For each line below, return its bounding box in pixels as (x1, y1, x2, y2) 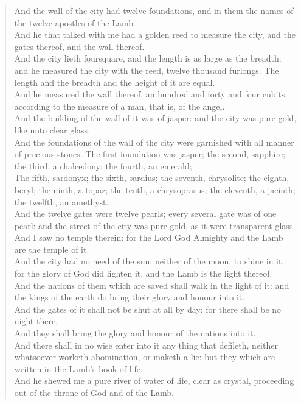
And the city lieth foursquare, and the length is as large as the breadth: (14, 52, 282, 65)
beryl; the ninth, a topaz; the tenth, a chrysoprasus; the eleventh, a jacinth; (14, 183, 296, 196)
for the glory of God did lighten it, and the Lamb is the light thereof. (14, 267, 272, 280)
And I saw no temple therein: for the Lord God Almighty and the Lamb (14, 231, 283, 244)
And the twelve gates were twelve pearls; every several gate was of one (14, 207, 277, 220)
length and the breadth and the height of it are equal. (14, 76, 215, 88)
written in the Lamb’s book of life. (14, 362, 143, 375)
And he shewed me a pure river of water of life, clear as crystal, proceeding (14, 374, 294, 387)
